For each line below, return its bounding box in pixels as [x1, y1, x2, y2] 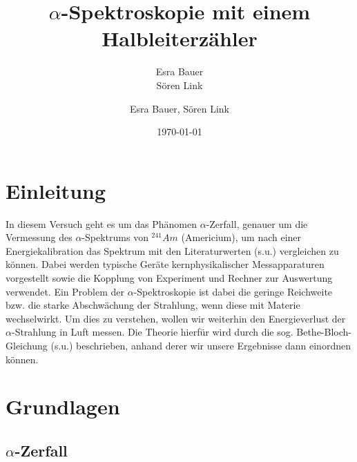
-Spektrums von [81, 230, 148, 244]
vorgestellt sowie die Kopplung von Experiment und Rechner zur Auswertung [6, 271, 333, 285]
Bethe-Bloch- [296, 325, 351, 339]
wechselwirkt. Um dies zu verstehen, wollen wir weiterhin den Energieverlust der [6, 311, 346, 325]
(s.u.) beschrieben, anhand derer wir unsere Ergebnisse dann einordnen [50, 338, 351, 352]
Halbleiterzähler [102, 24, 258, 52]
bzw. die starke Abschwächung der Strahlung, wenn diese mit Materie [6, 298, 300, 312]
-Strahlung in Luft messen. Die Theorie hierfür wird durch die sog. [11, 325, 293, 339]
